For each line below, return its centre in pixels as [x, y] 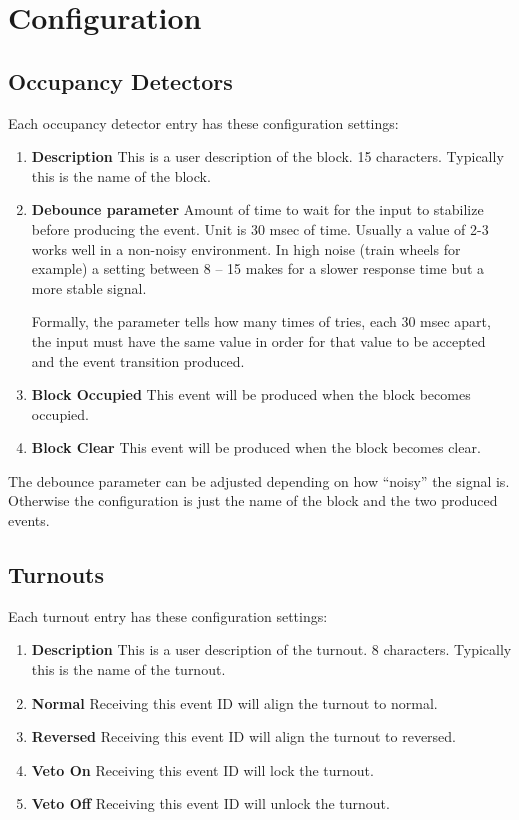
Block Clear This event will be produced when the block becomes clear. [256, 447]
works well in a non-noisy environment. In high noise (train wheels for [246, 248]
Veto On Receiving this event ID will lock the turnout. [202, 769]
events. [29, 520]
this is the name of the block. [121, 175]
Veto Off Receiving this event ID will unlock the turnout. [210, 803]
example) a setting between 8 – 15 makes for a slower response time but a [258, 268]
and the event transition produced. [138, 360]
